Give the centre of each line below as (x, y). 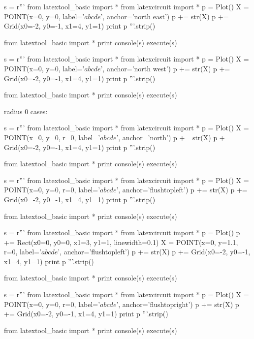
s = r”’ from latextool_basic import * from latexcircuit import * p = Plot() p (122, 232)
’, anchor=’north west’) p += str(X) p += (165, 68)
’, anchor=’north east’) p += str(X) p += (165, 16)
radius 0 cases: (26, 111)
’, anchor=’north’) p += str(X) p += (173, 137)
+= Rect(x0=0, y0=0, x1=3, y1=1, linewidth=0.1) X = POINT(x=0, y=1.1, (121, 242)
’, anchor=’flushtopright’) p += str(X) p (178, 304)
